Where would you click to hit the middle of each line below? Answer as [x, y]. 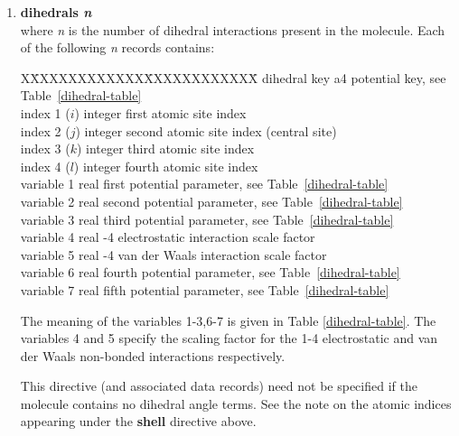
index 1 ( [45, 112]
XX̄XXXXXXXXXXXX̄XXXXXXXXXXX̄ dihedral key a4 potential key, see [233, 77]
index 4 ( [45, 166]
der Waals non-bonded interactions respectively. [153, 355]
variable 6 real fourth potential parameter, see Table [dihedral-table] [210, 272]
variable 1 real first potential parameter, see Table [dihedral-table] [204, 184]
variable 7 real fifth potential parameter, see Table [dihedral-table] [205, 289]
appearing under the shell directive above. [138, 421]
